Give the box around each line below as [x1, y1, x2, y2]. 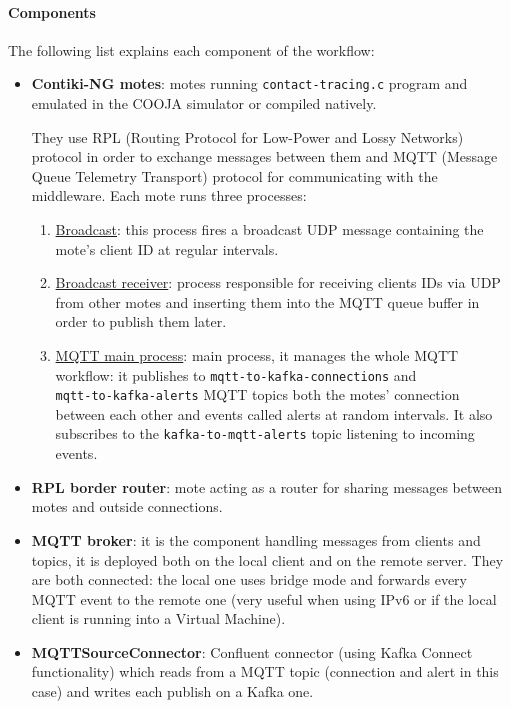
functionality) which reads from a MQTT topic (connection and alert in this [31, 661, 499, 682]
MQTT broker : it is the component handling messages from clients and [31, 529, 481, 550]
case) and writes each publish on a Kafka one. [31, 681, 314, 702]
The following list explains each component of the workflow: [8, 39, 375, 60]
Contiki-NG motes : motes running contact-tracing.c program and [31, 73, 468, 94]
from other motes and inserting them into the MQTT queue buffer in [55, 291, 480, 312]
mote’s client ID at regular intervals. [55, 238, 279, 259]
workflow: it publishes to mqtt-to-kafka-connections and [55, 364, 417, 385]
